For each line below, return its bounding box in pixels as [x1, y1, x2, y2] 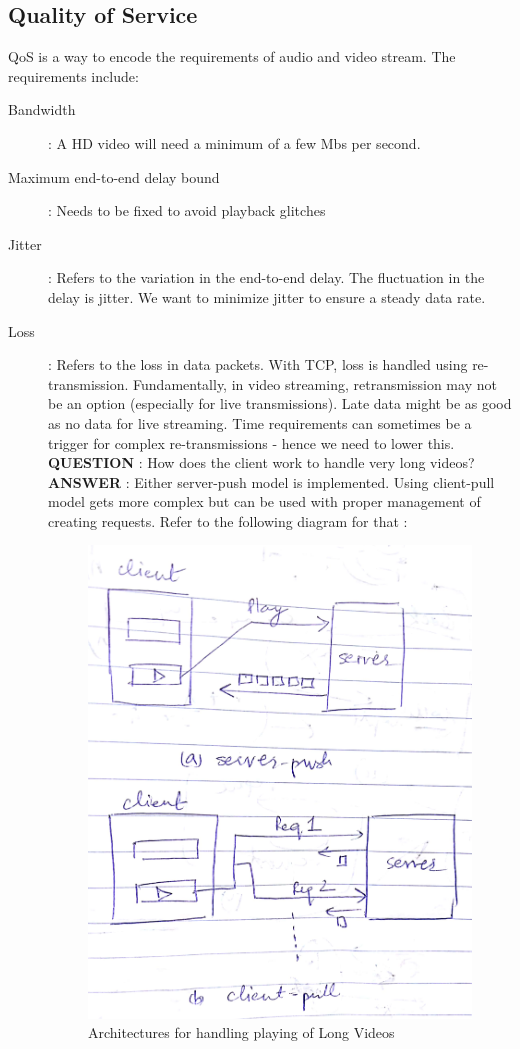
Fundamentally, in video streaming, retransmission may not [133, 373, 497, 394]
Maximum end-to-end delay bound [8, 166, 220, 187]
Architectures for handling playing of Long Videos [88, 1022, 395, 1043]
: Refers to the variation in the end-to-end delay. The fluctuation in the [48, 267, 485, 288]
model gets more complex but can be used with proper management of [48, 491, 481, 512]
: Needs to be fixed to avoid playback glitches [48, 200, 326, 221]
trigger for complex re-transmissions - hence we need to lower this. [48, 432, 455, 453]
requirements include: [8, 65, 139, 86]
